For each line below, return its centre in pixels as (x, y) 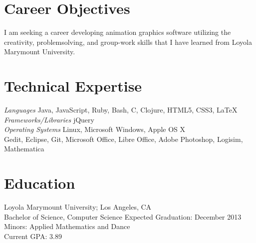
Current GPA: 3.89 (33, 236)
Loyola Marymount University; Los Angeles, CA (78, 207)
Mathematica (24, 149)
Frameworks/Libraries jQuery (49, 119)
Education (40, 183)
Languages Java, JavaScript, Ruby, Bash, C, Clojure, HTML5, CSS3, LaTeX (121, 110)
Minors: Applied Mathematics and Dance (67, 226)
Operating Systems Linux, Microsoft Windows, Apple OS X (95, 129)
